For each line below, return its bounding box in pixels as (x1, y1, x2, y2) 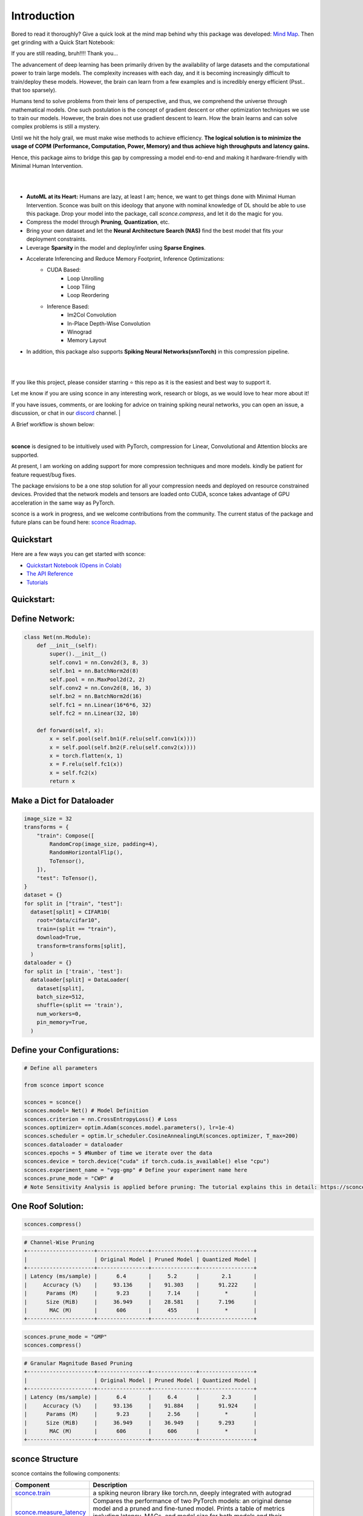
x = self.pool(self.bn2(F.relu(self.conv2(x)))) (49, 743, 197, 751)
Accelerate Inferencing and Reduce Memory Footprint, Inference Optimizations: (26, 255, 225, 262)
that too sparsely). (11, 86, 57, 93)
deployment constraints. (26, 235, 87, 243)
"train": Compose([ (36, 832, 95, 839)
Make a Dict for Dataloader (11, 795, 114, 806)
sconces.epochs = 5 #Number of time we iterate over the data (24, 1150, 212, 1156)
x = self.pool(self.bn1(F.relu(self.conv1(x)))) (49, 736, 197, 742)
